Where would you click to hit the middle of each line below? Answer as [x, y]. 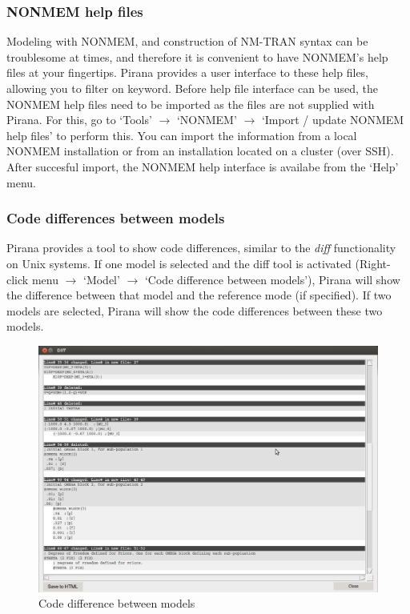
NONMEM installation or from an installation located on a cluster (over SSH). [200, 151]
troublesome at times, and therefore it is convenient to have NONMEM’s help [197, 56]
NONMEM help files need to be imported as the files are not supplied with [191, 104]
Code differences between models [116, 218]
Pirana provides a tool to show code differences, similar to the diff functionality [201, 248]
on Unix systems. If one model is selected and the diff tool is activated [179, 263]
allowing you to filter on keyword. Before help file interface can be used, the [192, 88]
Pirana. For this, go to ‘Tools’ [79, 120]
